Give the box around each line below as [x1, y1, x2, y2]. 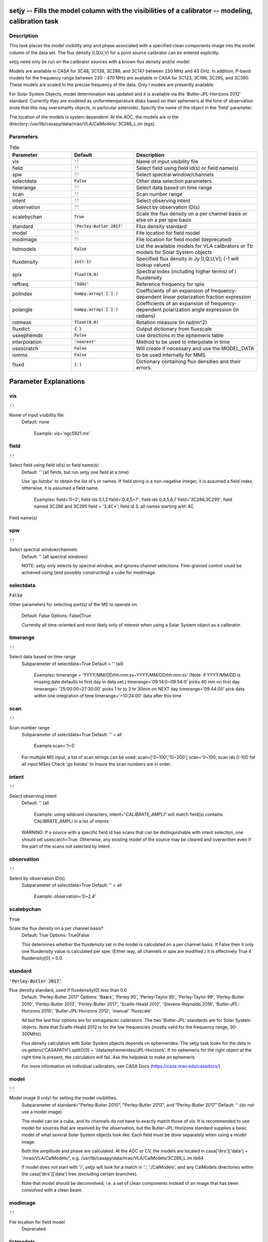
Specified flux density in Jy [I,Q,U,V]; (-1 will [136, 255, 239, 262]
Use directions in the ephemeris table [136, 332, 224, 339]
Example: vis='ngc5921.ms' [34, 430, 90, 436]
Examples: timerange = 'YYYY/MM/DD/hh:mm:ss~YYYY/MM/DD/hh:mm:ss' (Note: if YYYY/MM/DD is [34, 672, 241, 678]
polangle [12, 306, 33, 313]
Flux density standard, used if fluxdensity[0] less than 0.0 [9, 987, 127, 993]
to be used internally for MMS [136, 351, 206, 358]
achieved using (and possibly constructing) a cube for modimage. [21, 569, 156, 576]
